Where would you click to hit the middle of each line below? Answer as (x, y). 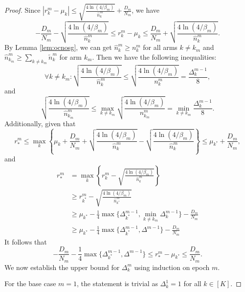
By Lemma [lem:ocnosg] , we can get (58, 47)
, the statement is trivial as (117, 283)
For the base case (30, 283)
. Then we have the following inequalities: (154, 56)
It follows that (26, 241)
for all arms (160, 47)
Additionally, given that (40, 124)
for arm (71, 56)
